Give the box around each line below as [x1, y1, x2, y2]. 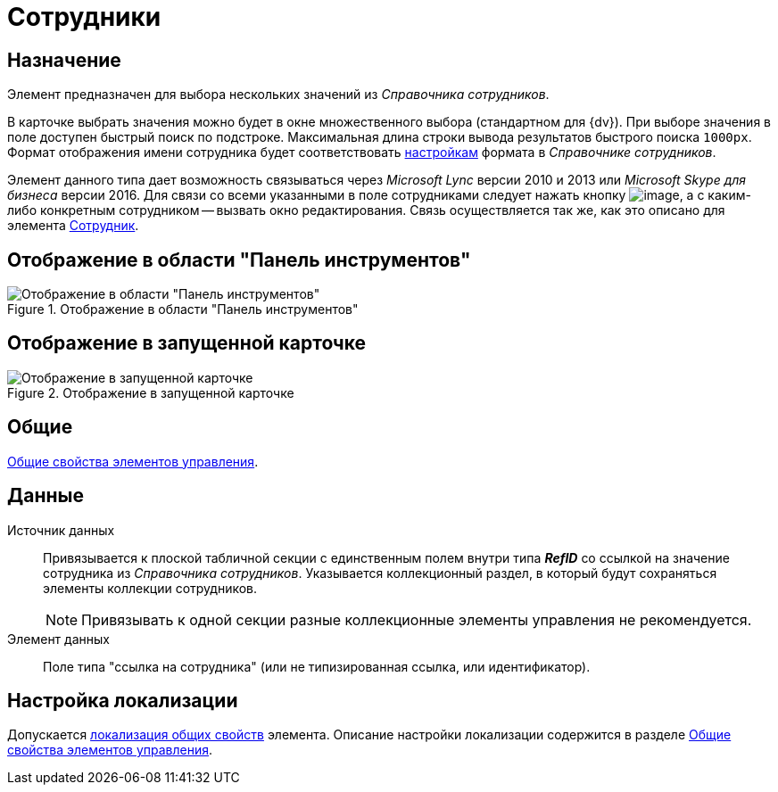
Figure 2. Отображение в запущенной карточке [7, 384, 294, 400]
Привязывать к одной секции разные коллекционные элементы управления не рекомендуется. [81, 610, 752, 629]
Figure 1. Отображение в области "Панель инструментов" [7, 301, 359, 318]
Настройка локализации [7, 689, 238, 712]
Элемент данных [7, 631, 110, 647]
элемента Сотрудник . [7, 218, 139, 234]
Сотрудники [7, 2, 161, 32]
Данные [7, 484, 84, 507]
